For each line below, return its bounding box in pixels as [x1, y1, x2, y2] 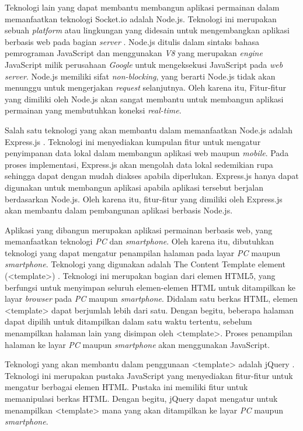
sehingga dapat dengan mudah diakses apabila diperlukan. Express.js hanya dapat [5, 170, 299, 182]
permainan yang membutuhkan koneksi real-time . [5, 104, 182, 116]
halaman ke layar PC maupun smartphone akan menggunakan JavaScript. [5, 338, 270, 350]
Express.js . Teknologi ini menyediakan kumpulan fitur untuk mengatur [5, 135, 261, 147]
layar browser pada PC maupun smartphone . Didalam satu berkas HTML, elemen [5, 292, 298, 305]
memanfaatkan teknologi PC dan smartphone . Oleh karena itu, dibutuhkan [5, 235, 274, 247]
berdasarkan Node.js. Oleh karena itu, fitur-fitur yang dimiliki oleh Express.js [5, 192, 283, 205]
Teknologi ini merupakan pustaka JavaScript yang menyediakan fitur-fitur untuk [5, 369, 293, 381]
